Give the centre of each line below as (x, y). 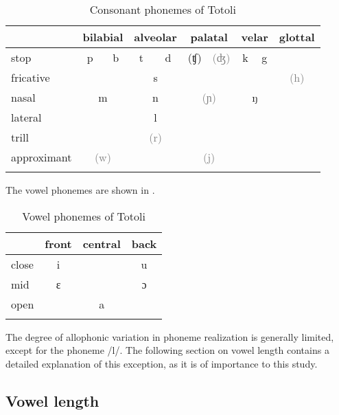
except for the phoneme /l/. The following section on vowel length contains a (167, 350)
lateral (26, 117)
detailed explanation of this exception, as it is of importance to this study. (162, 363)
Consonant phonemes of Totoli (163, 9)
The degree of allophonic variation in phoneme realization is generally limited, (170, 336)
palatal (209, 37)
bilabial (103, 37)
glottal (297, 37)
